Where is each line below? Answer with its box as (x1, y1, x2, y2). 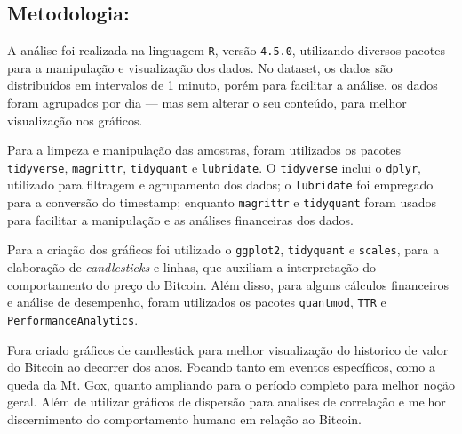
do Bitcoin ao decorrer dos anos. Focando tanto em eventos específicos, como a (7, 358, 435, 376)
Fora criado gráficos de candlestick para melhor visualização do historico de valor (7, 340, 449, 358)
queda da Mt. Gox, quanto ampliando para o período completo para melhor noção (7, 374, 455, 393)
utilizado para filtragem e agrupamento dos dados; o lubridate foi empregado (7, 175, 434, 194)
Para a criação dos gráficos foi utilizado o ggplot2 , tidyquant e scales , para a (7, 240, 440, 259)
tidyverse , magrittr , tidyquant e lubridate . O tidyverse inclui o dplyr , (7, 157, 421, 176)
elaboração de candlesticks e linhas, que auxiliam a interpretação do (7, 258, 377, 277)
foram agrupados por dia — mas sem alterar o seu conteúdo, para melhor (7, 93, 407, 112)
